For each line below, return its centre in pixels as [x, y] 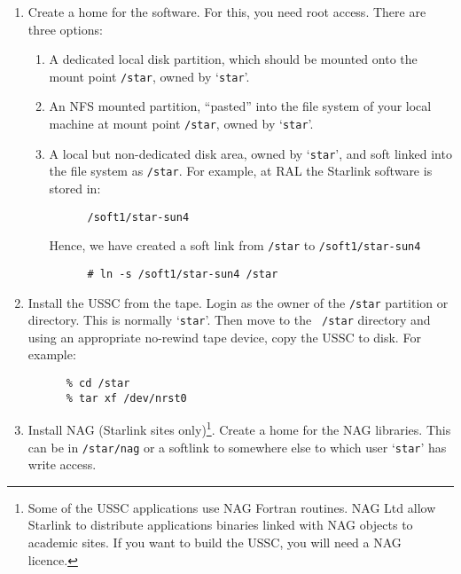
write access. [62, 464]
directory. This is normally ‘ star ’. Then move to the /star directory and [229, 320]
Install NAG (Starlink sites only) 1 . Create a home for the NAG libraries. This [239, 429]
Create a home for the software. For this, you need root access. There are [227, 12]
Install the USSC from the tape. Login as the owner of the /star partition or [238, 302]
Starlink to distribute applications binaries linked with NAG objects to [220, 525]
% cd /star [98, 384]
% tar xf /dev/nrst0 [126, 398]
